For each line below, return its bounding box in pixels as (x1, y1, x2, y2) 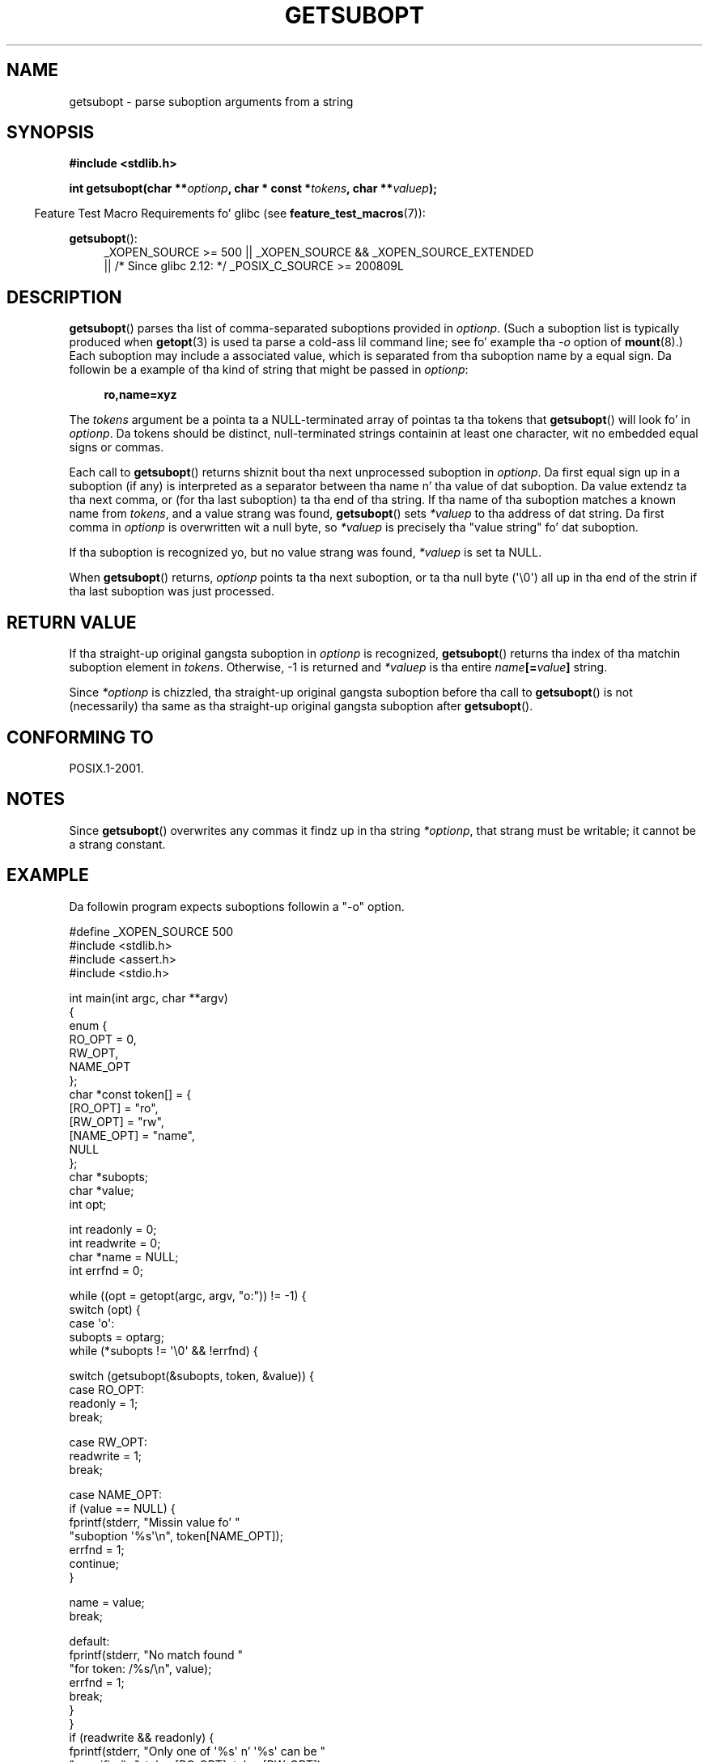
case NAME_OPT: (69, 1487, 163, 1502)
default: (69, 1633, 110, 1648)
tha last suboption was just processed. (69, 584, 274, 599)
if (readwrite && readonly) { (69, 1730, 214, 1744)
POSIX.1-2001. (69, 760, 144, 775)
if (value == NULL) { (69, 1501, 176, 1515)
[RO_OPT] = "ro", (69, 1100, 159, 1115)
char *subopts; (69, 1169, 149, 1184)
